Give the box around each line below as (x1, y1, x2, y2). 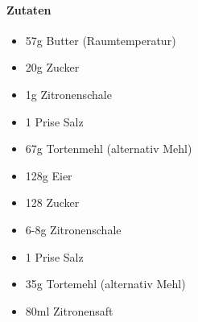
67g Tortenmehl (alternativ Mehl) (25, 140, 192, 157)
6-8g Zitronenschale (25, 221, 122, 237)
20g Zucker (25, 59, 80, 76)
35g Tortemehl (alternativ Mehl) (25, 275, 186, 292)
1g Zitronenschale (25, 85, 112, 102)
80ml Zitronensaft (25, 302, 113, 319)
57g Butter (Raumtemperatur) (25, 31, 176, 48)
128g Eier (25, 167, 72, 184)
